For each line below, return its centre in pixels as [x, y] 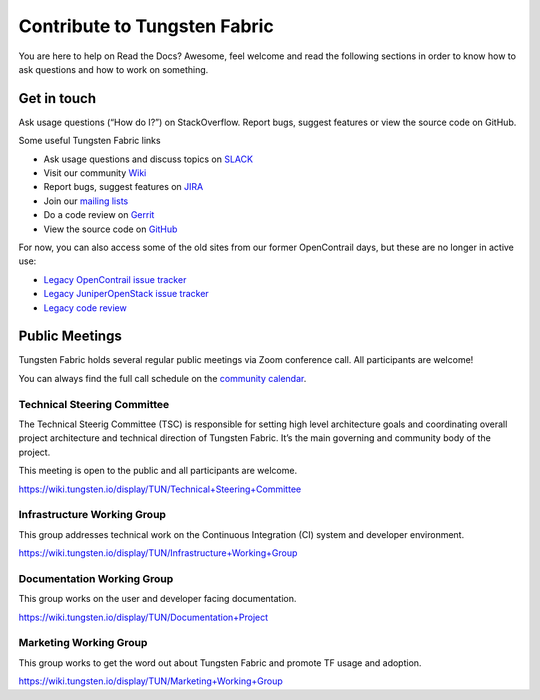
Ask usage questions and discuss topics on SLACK [148, 159]
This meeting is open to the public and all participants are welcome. [158, 471]
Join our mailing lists [86, 201]
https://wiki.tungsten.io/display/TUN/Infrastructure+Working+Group [158, 553]
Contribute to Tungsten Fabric [146, 26]
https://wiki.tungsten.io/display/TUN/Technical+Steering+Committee [160, 489]
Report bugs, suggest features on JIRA [123, 187]
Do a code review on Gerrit [99, 215]
